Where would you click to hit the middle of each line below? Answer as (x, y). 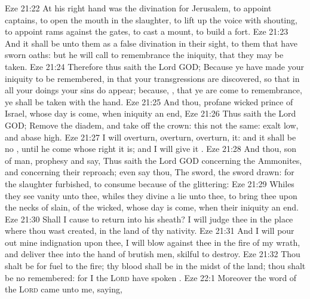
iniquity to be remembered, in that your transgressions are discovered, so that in (152, 78)
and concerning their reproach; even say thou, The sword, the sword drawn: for (150, 172)
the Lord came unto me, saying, (64, 289)
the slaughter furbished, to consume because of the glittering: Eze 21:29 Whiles (150, 183)
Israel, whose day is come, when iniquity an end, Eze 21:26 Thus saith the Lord (151, 113)
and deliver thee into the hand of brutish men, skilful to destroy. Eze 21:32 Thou (153, 254)
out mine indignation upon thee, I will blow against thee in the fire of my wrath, (153, 242)
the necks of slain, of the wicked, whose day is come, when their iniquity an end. (152, 207)
